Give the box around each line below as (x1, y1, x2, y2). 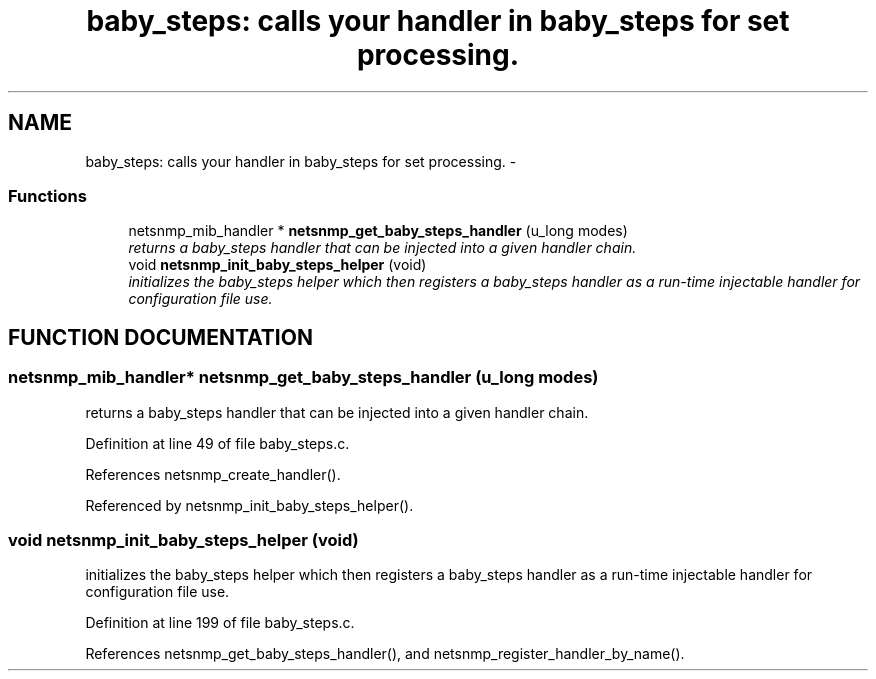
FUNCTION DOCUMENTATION (8, 324, 313, 350)
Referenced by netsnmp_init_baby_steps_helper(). (85, 496, 414, 514)
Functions (8, 185, 87, 206)
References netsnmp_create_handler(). (85, 465, 341, 483)
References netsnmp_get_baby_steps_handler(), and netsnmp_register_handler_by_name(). (85, 645, 685, 663)
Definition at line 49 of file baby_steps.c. (85, 434, 350, 452)
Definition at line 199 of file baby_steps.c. (85, 614, 355, 632)
